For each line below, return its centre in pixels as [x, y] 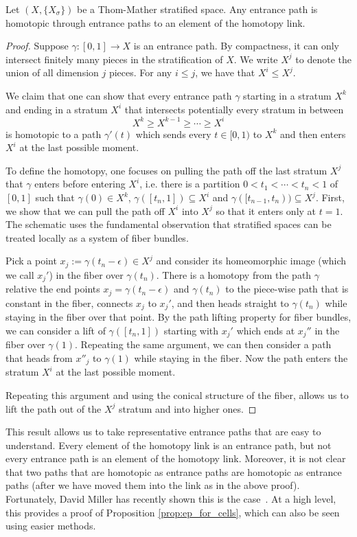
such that [55, 197]
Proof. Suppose [37, 46]
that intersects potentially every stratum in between [234, 109]
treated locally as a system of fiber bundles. [97, 237]
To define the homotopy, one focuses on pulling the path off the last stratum [166, 170]
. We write [256, 59]
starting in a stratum [287, 95]
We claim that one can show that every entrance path [119, 95]
